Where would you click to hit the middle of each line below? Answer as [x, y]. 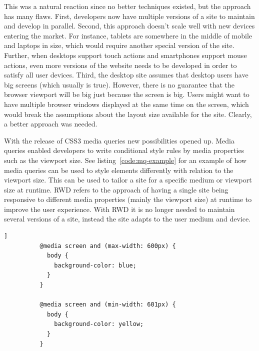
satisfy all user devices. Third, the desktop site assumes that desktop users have [126, 75]
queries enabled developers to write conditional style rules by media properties [124, 150]
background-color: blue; [95, 265]
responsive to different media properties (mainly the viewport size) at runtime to [128, 199]
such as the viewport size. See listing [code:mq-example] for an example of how [125, 160]
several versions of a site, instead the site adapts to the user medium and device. [127, 219]
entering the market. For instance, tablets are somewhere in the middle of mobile [128, 35]
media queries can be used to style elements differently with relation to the [119, 170]
